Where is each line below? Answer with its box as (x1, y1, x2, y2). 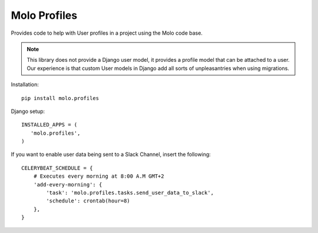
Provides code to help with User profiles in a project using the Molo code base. (11, 29, 203, 36)
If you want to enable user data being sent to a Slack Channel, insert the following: (11, 151, 211, 158)
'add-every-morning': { (33, 181, 102, 188)
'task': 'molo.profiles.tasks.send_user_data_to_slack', (46, 189, 214, 197)
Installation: (11, 81, 39, 88)
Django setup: (11, 108, 45, 115)
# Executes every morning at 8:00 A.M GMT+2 (33, 173, 164, 179)
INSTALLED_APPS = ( (21, 121, 78, 128)
